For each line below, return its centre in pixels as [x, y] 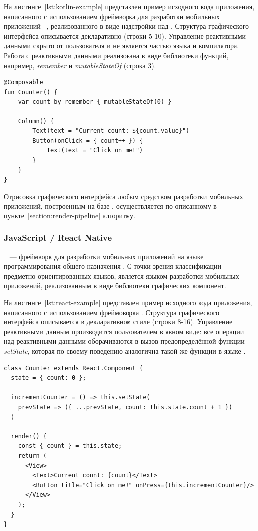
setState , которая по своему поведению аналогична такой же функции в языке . [125, 351]
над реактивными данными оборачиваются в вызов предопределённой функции [124, 341]
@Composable [24, 82]
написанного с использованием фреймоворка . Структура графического [112, 312]
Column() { [36, 121]
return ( [32, 456]
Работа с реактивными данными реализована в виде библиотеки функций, [116, 55]
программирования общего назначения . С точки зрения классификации [113, 266]
